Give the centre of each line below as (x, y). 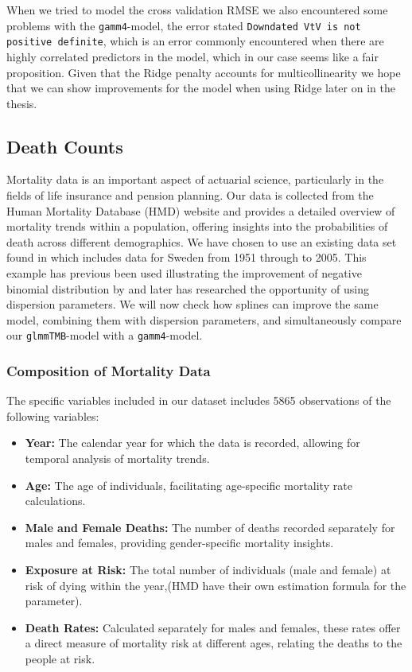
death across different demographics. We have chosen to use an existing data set (202, 241)
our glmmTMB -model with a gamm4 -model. (105, 335)
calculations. (55, 501)
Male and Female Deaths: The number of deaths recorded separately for (210, 527)
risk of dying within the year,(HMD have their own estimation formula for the (216, 585)
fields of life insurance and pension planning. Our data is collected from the (190, 195)
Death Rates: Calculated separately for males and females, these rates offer (213, 627)
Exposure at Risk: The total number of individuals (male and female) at (208, 570)
